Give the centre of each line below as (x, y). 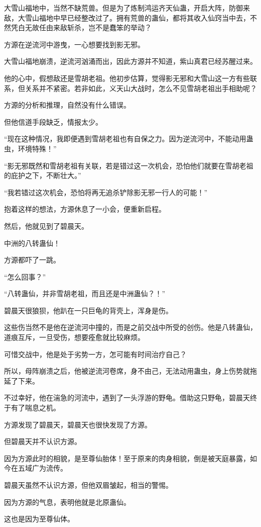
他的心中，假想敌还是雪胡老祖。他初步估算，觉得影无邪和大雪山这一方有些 (127, 78)
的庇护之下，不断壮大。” (43, 175)
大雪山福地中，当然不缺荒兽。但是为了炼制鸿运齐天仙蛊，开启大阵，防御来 (127, 8)
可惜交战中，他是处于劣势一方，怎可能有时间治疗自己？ (95, 354)
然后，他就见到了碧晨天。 (46, 226)
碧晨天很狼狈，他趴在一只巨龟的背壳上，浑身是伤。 (88, 310)
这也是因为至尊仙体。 (39, 519)
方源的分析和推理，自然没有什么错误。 (67, 105)
